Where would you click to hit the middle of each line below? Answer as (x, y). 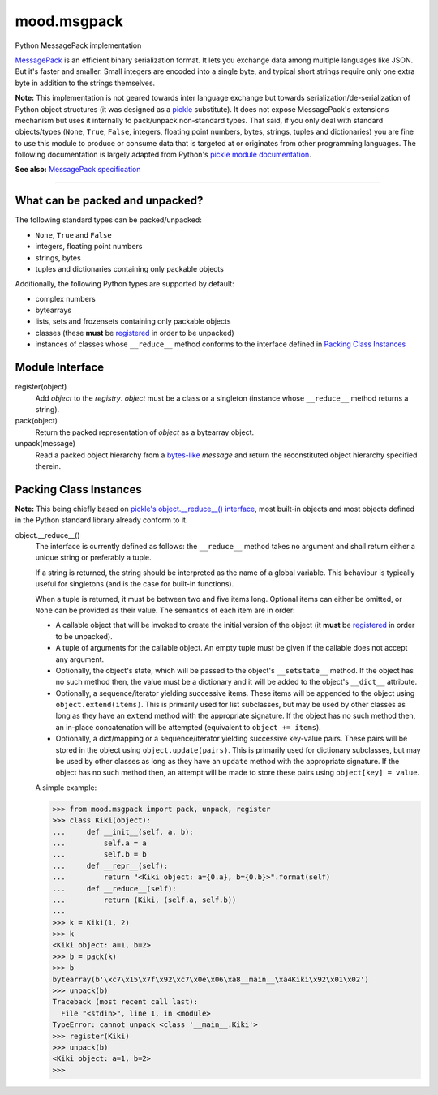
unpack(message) (45, 444)
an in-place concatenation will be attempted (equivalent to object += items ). (189, 727)
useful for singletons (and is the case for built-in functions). (135, 584)
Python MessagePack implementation (78, 45)
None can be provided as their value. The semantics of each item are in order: (165, 610)
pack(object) (36, 421)
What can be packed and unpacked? (109, 201)
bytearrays (54, 310)
